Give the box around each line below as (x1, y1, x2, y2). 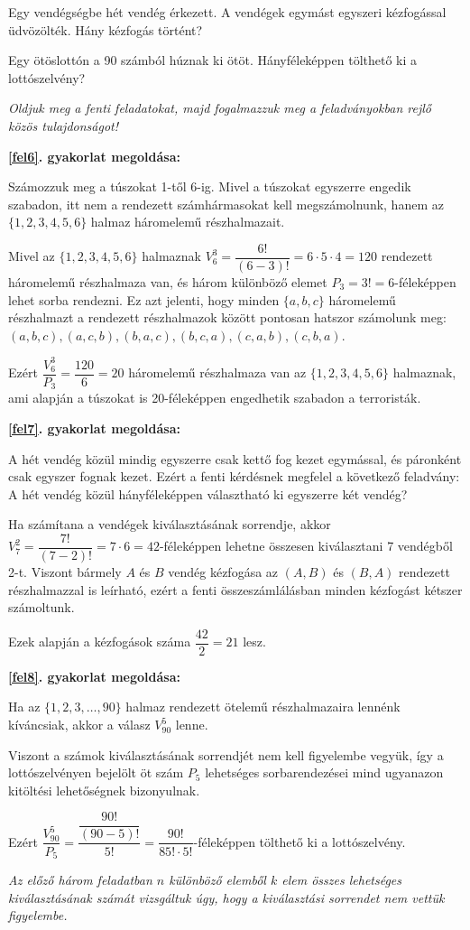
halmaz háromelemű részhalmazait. (90, 212, 285, 231)
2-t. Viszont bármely (8, 563, 122, 581)
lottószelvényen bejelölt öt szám (8, 763, 184, 782)
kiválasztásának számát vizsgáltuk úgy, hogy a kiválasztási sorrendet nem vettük (8, 888, 445, 907)
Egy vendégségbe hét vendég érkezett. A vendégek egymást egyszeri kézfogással (8, 3, 447, 21)
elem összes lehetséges (281, 870, 402, 888)
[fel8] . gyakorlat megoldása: (8, 666, 180, 685)
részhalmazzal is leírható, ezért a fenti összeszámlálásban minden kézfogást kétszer (8, 580, 463, 599)
